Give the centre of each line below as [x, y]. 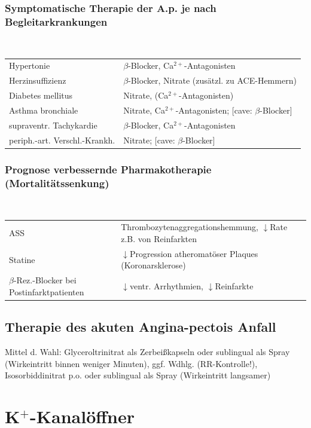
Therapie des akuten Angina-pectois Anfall [141, 327]
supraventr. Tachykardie [53, 125]
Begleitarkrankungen [56, 21]
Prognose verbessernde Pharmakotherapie [108, 169]
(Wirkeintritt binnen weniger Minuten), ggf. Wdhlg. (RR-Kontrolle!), [131, 363]
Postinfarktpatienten [47, 291]
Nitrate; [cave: [149, 140]
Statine [22, 259]
